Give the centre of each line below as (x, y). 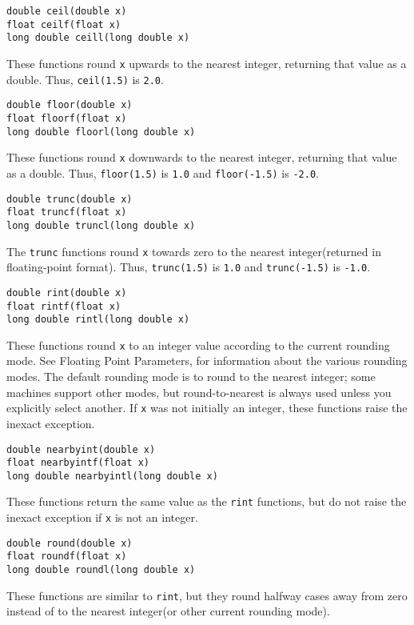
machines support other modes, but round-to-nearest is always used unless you (199, 392)
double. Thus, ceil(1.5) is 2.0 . (85, 79)
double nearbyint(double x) (81, 449)
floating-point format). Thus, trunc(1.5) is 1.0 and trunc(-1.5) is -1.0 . (189, 267)
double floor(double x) (70, 105)
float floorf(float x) (67, 118)
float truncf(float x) (67, 212)
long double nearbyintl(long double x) (112, 476)
